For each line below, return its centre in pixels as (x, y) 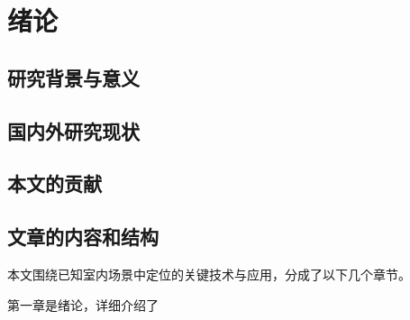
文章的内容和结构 (83, 237)
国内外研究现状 (73, 130)
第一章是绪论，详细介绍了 (83, 304)
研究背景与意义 (73, 77)
